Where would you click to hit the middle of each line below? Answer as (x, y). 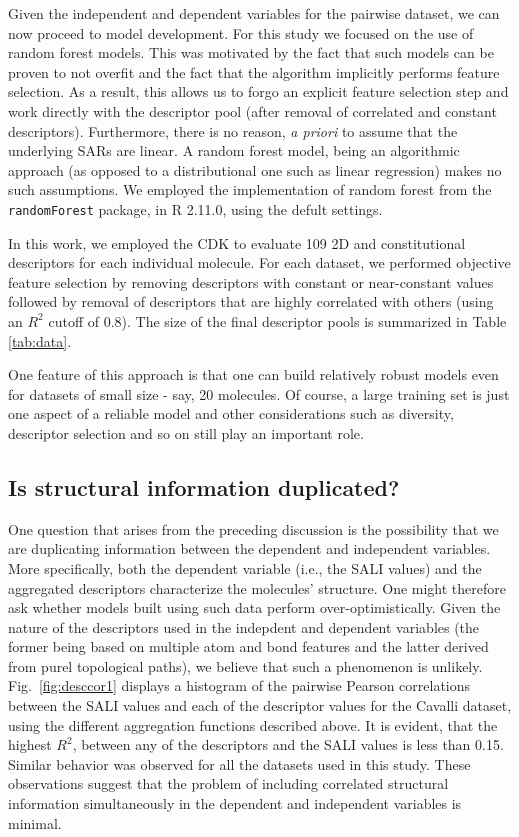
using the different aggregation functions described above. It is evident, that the (253, 724)
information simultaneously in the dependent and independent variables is (235, 803)
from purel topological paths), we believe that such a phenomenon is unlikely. (245, 665)
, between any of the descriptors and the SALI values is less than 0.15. (288, 744)
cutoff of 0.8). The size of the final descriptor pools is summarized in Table (277, 320)
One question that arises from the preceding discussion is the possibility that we (253, 528)
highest (30, 744)
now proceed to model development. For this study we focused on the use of (241, 32)
